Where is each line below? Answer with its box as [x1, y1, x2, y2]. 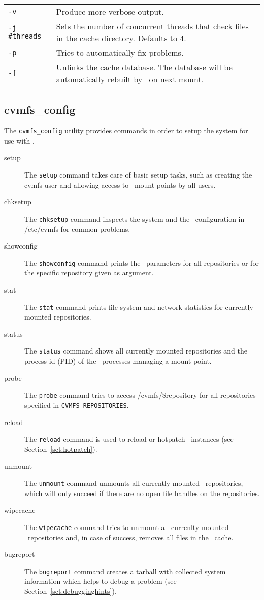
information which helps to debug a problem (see [24, 576, 177, 586]
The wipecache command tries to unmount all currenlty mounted [24, 521, 229, 532]
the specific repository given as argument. [24, 267, 154, 278]
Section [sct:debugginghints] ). [24, 585, 117, 596]
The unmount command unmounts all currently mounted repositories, [24, 478, 243, 488]
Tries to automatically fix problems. [56, 47, 184, 58]
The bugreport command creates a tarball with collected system [24, 566, 226, 576]
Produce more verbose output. [56, 6, 164, 17]
